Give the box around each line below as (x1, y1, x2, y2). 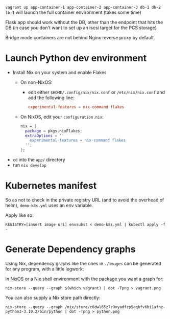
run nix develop (12, 162, 47, 168)
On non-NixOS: (20, 79, 53, 85)
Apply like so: (5, 212, 34, 218)
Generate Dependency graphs (5, 243, 136, 255)
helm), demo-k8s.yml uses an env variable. (5, 202, 93, 208)
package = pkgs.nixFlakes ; (25, 128, 83, 133)
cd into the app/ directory (12, 156, 65, 163)
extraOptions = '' (25, 133, 64, 138)
